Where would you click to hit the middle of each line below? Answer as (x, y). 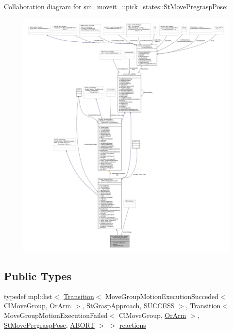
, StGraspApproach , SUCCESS (128, 306)
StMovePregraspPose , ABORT (49, 325)
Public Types (38, 275)
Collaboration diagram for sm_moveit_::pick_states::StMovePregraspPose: (116, 6)
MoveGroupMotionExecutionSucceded (162, 296)
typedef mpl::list (28, 296)
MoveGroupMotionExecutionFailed (56, 315)
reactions (133, 325)
